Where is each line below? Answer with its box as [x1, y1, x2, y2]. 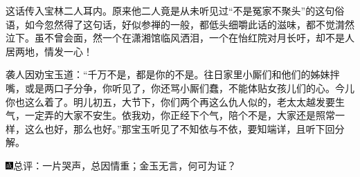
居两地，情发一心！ [6, 44, 93, 58]
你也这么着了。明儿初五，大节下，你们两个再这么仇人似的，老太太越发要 [6, 94, 335, 109]
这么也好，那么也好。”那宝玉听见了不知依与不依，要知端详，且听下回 [24, 121, 335, 136]
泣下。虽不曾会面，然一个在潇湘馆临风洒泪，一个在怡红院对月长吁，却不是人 [6, 30, 354, 45]
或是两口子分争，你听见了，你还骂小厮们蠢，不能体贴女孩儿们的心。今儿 [24, 80, 354, 95]
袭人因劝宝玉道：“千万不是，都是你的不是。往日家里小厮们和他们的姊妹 [6, 67, 330, 82]
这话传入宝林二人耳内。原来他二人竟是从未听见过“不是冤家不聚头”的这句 [6, 3, 335, 17]
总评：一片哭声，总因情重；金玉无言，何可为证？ [13, 158, 237, 172]
